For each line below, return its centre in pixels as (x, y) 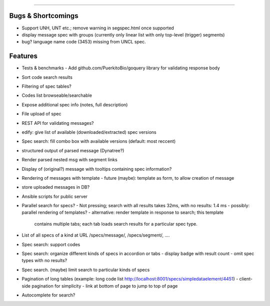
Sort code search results (47, 77)
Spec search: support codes (51, 244)
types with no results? (44, 261)
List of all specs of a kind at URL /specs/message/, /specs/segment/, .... (96, 235)
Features (23, 56)
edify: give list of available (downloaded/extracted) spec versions (89, 132)
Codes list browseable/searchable (57, 95)
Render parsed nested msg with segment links (69, 160)
